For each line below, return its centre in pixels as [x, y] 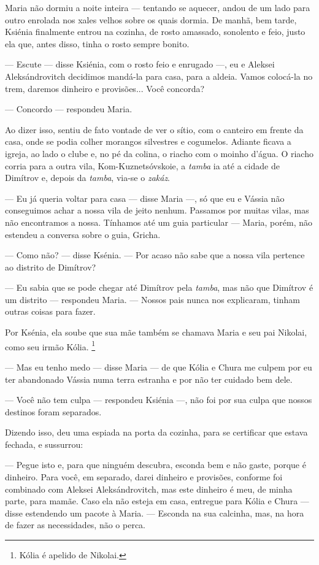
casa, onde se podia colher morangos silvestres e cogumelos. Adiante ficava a [148, 141]
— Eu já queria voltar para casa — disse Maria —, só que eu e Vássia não [145, 198]
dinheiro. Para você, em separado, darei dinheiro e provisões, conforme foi [144, 477]
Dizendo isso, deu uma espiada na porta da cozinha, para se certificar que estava [156, 432]
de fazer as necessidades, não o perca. [75, 525]
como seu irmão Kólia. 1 [50, 345]
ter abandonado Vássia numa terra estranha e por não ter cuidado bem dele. [149, 379]
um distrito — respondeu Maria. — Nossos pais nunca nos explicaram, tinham [152, 299]
